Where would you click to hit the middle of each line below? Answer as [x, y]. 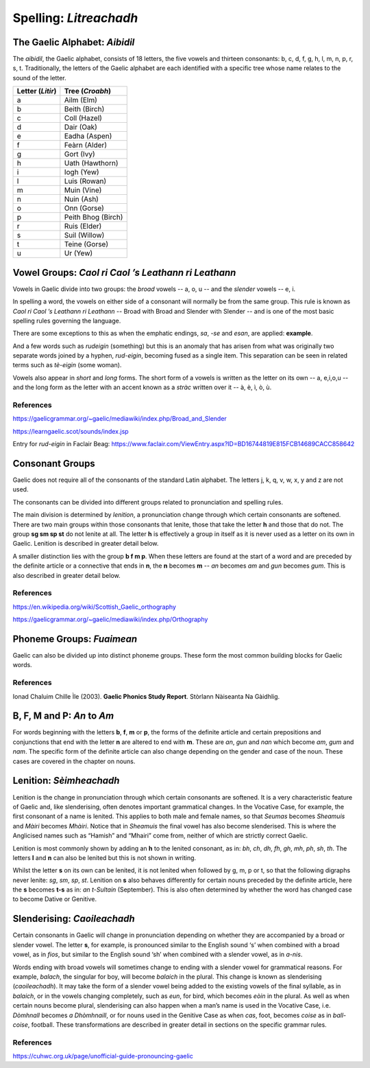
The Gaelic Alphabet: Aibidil [74, 42]
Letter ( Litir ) [37, 91]
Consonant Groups [54, 464]
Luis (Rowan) [85, 181]
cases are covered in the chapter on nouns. [74, 761]
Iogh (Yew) [82, 172]
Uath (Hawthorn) [91, 163]
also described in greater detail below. [67, 575]
